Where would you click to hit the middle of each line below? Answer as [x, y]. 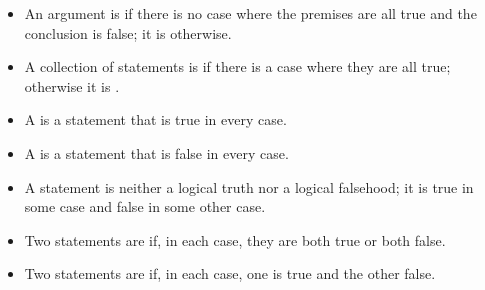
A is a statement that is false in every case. [156, 152]
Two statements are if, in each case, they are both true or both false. [235, 239]
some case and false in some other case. [145, 206]
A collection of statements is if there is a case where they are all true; [237, 66]
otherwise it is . [72, 85]
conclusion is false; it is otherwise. [128, 32]
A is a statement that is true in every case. [155, 119]
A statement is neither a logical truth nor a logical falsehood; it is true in [249, 186]
